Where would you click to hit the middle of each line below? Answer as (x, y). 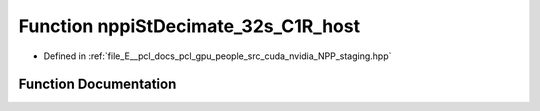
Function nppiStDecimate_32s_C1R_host (189, 26)
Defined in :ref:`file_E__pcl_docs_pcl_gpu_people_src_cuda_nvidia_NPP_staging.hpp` (217, 56)
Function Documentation (97, 84)
